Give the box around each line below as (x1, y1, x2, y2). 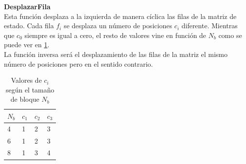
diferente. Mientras (181, 20, 238, 31)
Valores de (11, 75, 42, 85)
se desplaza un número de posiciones (64, 20, 172, 31)
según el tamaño (5, 84, 54, 94)
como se (218, 30, 242, 40)
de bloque (10, 94, 39, 104)
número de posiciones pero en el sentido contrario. (4, 58, 153, 69)
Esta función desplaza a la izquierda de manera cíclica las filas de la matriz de (4, 11, 237, 21)
